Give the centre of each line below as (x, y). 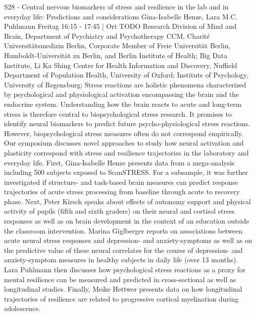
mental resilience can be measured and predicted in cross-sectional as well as (120, 279)
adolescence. (22, 308)
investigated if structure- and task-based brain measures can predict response (121, 182)
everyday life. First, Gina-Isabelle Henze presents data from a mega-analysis (119, 162)
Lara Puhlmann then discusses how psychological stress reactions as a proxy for (125, 270)
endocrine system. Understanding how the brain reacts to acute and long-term (123, 104)
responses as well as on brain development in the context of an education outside (127, 221)
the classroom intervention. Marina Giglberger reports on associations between (123, 230)
